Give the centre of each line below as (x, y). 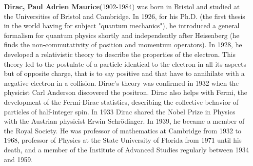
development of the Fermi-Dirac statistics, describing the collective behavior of (121, 101)
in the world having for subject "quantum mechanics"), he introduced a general (122, 26)
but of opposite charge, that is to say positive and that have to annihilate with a (124, 73)
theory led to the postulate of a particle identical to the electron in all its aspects (125, 64)
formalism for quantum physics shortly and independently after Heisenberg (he (122, 35)
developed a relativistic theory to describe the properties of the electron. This (120, 54)
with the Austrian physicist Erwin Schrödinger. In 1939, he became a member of (124, 121)
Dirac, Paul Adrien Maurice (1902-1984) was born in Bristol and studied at (122, 6)
